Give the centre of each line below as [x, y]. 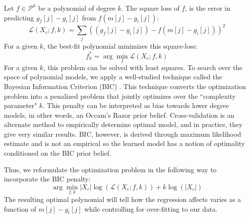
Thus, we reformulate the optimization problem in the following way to [110, 169]
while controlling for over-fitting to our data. [151, 209]
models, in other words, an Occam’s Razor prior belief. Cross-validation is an [119, 115]
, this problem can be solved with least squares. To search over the [143, 67]
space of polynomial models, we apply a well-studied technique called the [113, 77]
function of [20, 209]
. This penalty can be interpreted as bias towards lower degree [136, 105]
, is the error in [208, 8]
